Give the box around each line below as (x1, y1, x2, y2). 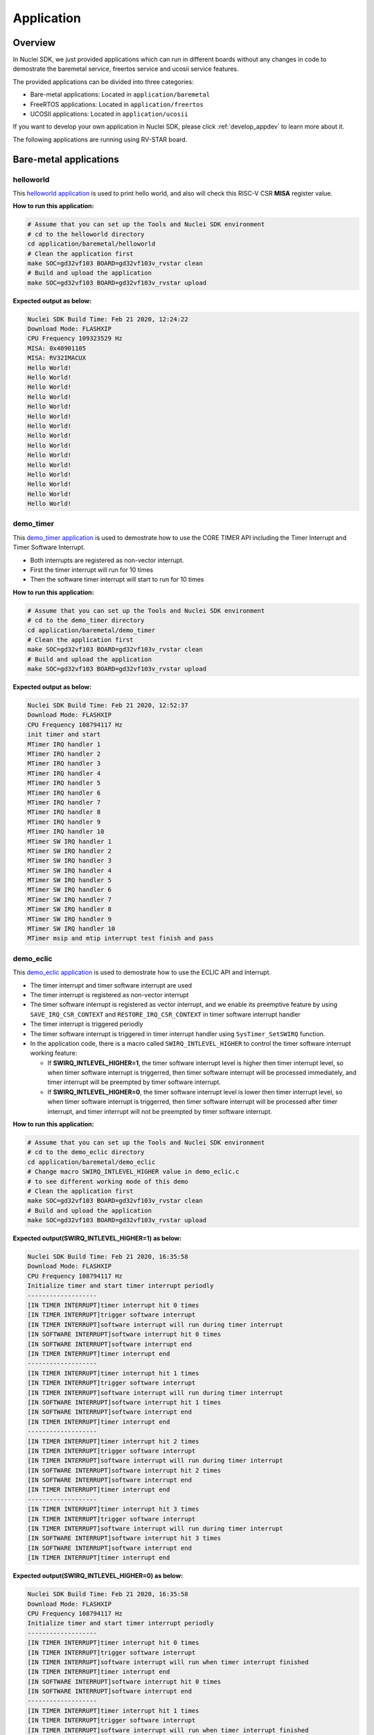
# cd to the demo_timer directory (27, 616, 145, 625)
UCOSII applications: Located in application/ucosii (30, 110, 188, 118)
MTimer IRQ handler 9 (27, 818, 101, 826)
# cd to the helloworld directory (27, 230, 145, 238)
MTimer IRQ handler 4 (27, 769, 101, 777)
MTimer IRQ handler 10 (27, 828, 105, 836)
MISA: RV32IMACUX (27, 354, 87, 362)
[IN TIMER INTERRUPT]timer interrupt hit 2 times (27, 1437, 199, 1445)
